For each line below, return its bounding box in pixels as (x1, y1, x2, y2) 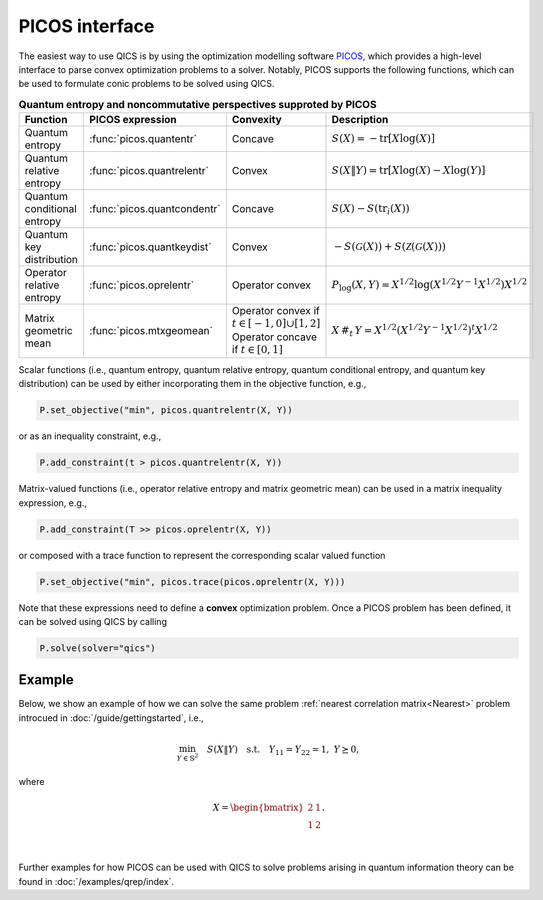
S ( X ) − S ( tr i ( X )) (331, 201, 410, 217)
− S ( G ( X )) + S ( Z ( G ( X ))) (333, 240, 447, 253)
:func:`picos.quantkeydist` (89, 240, 212, 254)
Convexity (231, 113, 282, 127)
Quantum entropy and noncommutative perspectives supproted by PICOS (18, 97, 377, 111)
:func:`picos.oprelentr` (89, 278, 195, 292)
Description (331, 113, 389, 127)
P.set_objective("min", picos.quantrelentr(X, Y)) (39, 405, 294, 416)
